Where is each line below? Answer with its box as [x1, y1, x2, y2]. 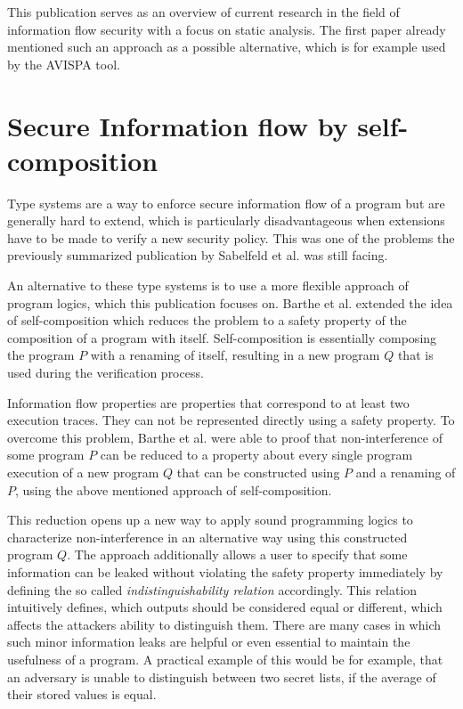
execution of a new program [7, 463, 159, 481]
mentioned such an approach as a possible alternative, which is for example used [7, 37, 446, 56]
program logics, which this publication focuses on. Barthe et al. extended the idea [7, 293, 453, 312]
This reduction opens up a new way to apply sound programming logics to [7, 510, 413, 529]
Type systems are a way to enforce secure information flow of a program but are [7, 193, 445, 212]
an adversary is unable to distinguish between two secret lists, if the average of [7, 667, 436, 686]
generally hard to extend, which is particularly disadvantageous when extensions [7, 211, 445, 230]
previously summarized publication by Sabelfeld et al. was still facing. [7, 246, 388, 265]
